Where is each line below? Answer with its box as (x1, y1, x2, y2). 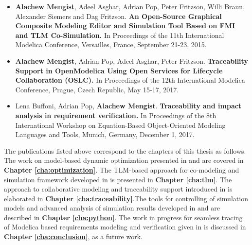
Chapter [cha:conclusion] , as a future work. (4, 231, 143, 242)
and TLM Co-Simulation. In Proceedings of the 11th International (15, 30, 224, 40)
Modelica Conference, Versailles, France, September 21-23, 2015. (15, 39, 207, 50)
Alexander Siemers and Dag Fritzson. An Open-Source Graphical (15, 11, 222, 21)
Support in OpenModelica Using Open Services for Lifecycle (15, 65, 223, 75)
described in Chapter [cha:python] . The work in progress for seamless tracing (4, 212, 243, 222)
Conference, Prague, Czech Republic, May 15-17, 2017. (15, 84, 179, 94)
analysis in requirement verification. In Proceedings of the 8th (15, 110, 216, 120)
